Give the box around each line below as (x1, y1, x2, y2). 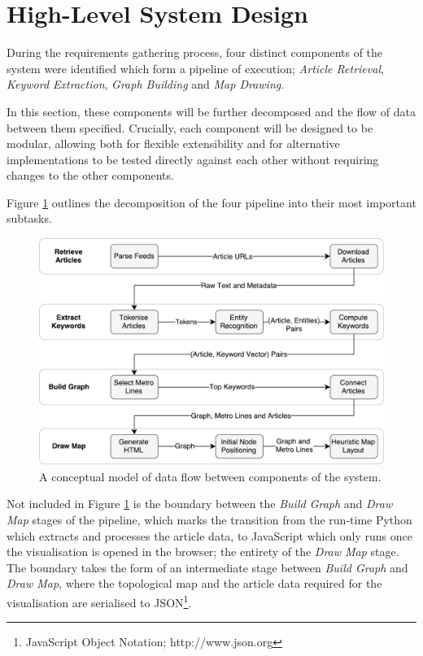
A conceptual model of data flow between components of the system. (39, 467, 382, 484)
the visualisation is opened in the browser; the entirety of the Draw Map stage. (7, 543, 399, 560)
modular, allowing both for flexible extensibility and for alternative (7, 135, 340, 152)
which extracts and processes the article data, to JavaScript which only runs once (7, 527, 412, 544)
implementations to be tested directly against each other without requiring (7, 150, 379, 167)
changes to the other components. (7, 167, 174, 184)
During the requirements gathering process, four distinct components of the (7, 44, 383, 61)
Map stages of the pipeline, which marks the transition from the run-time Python (7, 510, 412, 528)
